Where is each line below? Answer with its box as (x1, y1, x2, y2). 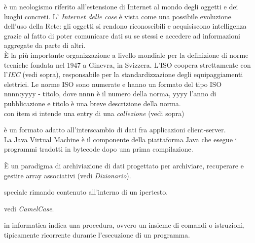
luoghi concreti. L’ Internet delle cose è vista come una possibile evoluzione (4, 11, 231, 21)
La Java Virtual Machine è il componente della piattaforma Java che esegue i (4, 134, 237, 144)
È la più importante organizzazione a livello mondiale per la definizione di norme (4, 49, 249, 60)
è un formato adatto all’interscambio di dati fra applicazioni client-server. (4, 124, 226, 135)
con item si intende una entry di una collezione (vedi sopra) (4, 108, 184, 118)
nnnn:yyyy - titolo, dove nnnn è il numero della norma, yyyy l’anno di (4, 88, 217, 99)
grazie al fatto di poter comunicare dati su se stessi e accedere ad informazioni (4, 30, 240, 40)
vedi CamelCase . (4, 203, 54, 213)
